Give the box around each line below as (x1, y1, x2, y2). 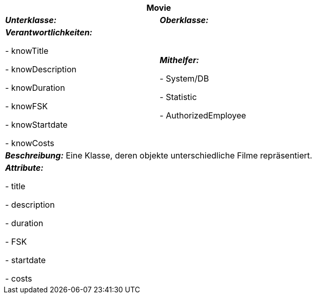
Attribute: (5, 163, 44, 173)
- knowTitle (5, 46, 49, 56)
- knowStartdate (5, 120, 68, 130)
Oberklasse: (160, 15, 209, 25)
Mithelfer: (160, 55, 199, 65)
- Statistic (160, 92, 197, 102)
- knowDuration (5, 83, 65, 93)
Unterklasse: (5, 15, 56, 25)
